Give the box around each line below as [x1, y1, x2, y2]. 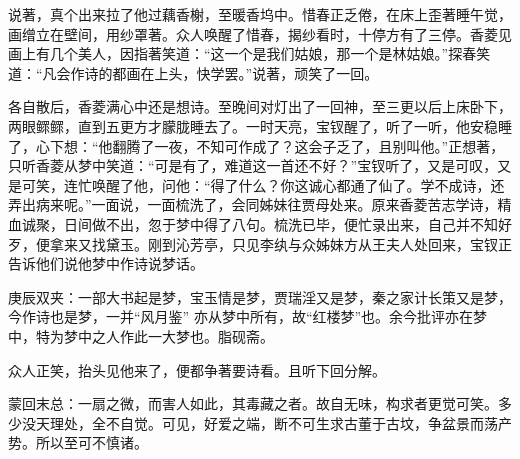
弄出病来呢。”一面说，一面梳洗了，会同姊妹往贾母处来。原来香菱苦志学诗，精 [8, 194, 512, 215]
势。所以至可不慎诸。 [8, 432, 148, 453]
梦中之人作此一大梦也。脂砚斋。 [63, 325, 274, 346]
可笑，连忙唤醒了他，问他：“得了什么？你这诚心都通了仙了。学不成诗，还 [21, 174, 505, 195]
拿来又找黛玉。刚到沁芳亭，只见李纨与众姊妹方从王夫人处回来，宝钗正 [49, 233, 512, 254]
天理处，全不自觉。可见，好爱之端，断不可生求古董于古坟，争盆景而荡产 [35, 412, 512, 433]
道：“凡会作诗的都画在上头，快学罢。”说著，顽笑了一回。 [8, 62, 379, 83]
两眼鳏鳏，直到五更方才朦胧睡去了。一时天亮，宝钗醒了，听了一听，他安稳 [8, 115, 498, 136]
